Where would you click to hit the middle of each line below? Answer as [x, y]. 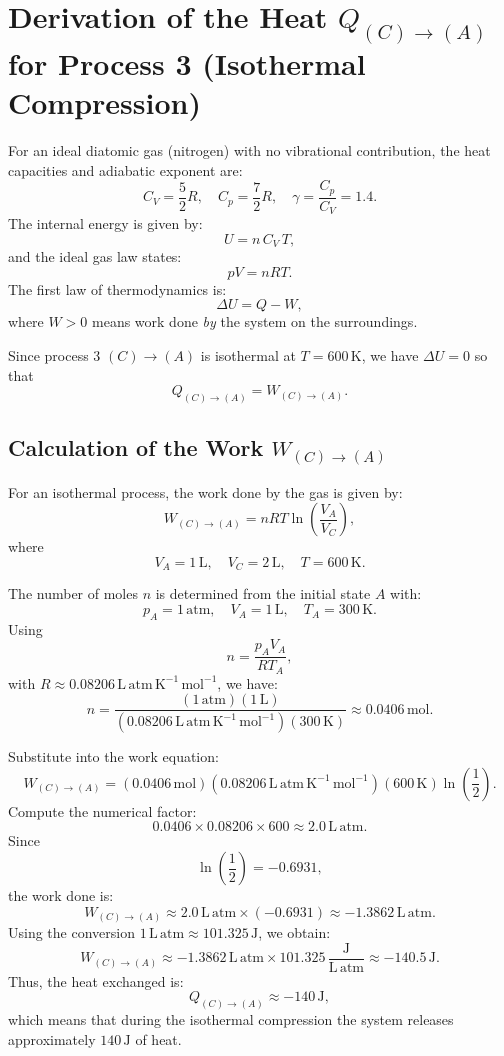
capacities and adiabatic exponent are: [125, 169]
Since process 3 [54, 354]
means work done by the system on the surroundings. [255, 321]
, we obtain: [294, 932]
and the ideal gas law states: [95, 256]
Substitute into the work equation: [113, 756]
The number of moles [73, 593]
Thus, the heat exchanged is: [96, 980]
